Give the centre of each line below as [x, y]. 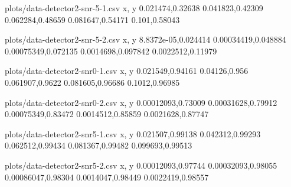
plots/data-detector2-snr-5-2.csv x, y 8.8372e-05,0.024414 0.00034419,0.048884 [145, 39]
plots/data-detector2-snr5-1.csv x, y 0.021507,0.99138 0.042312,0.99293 [133, 133]
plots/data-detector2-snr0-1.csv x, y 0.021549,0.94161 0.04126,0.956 [127, 71]
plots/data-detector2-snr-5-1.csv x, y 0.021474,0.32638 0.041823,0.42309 [134, 8]
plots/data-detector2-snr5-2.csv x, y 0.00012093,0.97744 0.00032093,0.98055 [141, 165]
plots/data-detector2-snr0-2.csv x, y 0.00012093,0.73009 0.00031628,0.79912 [141, 102]
